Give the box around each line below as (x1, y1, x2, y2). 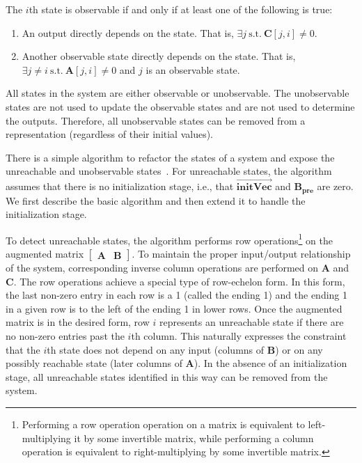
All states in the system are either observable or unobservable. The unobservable (6, 86, 349, 100)
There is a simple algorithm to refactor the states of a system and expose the (6, 150, 335, 164)
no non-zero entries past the (6, 329, 125, 343)
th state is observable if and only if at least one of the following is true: (29, 2, 333, 16)
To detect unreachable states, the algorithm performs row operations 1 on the (6, 230, 333, 247)
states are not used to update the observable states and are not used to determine (6, 99, 355, 113)
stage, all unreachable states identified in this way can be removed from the (6, 369, 328, 384)
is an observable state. (145, 62, 240, 77)
